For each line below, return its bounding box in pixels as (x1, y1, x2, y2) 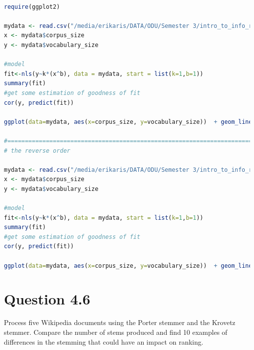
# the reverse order (4, 147, 71, 154)
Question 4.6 (4, 289, 90, 309)
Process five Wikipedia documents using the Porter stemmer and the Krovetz (4, 317, 235, 327)
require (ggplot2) (4, 3, 60, 10)
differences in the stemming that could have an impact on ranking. (4, 336, 204, 347)
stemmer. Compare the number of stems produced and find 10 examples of (4, 327, 228, 337)
